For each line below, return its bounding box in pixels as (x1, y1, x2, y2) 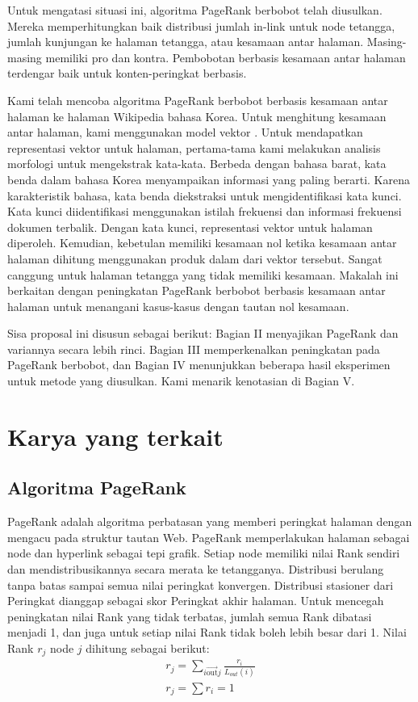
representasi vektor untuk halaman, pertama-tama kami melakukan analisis (7, 139, 381, 156)
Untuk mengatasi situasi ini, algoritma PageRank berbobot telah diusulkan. (7, 2, 382, 18)
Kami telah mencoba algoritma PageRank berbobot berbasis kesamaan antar (7, 91, 388, 108)
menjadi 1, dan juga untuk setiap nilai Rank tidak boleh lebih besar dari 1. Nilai (7, 624, 407, 641)
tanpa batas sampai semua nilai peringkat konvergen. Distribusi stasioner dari (7, 576, 394, 593)
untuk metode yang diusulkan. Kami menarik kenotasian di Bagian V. (7, 372, 355, 389)
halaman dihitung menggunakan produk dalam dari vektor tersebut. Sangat (7, 250, 382, 267)
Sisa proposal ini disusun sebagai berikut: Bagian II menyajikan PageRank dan (7, 325, 399, 342)
